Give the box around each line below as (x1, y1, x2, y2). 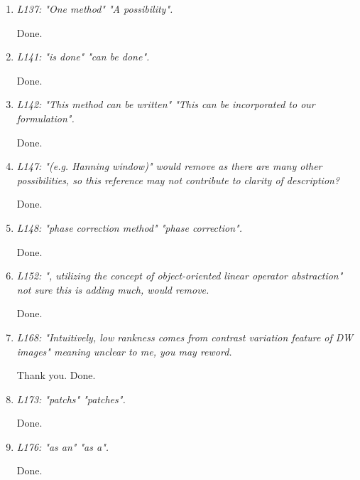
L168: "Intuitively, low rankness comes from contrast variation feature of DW (16, 329, 354, 344)
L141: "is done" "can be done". (16, 49, 150, 64)
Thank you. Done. (16, 368, 96, 383)
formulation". (16, 110, 75, 125)
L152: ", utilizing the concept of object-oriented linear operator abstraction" (16, 268, 343, 283)
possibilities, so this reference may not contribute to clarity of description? (16, 172, 340, 187)
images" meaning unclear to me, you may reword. (16, 343, 232, 358)
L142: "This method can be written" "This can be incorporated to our (16, 97, 315, 112)
